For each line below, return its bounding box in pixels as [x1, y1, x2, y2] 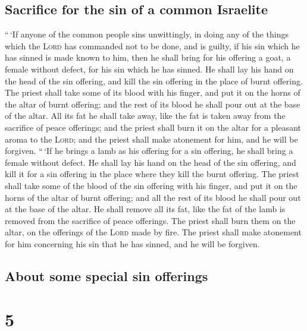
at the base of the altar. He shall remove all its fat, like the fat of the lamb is [5, 203, 286, 215]
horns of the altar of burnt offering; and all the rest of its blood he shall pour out [5, 191, 301, 203]
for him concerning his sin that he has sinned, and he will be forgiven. [5, 237, 260, 250]
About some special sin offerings [5, 266, 208, 285]
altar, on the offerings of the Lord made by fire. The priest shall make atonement [5, 226, 302, 238]
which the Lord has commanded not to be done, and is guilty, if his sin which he [5, 39, 300, 52]
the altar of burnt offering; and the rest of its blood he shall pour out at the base [5, 97, 300, 110]
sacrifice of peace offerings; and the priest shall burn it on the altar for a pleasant [5, 121, 302, 133]
